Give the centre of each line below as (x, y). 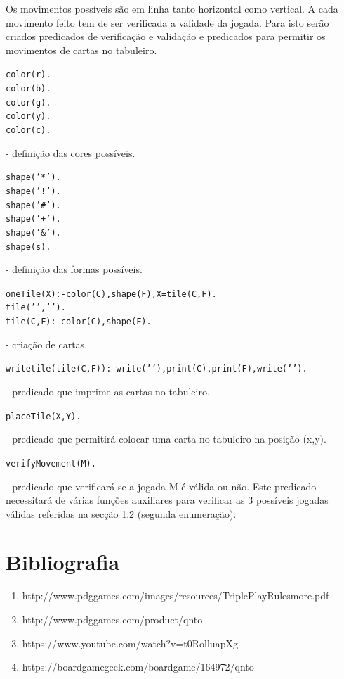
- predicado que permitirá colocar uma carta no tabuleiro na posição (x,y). (166, 439)
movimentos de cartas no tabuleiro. (81, 50)
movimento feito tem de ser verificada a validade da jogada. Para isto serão (167, 22)
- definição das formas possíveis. (74, 269)
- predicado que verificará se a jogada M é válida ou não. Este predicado (161, 486)
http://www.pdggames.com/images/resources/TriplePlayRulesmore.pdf (176, 596)
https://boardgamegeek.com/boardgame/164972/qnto (138, 667)
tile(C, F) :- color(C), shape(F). (79, 322)
